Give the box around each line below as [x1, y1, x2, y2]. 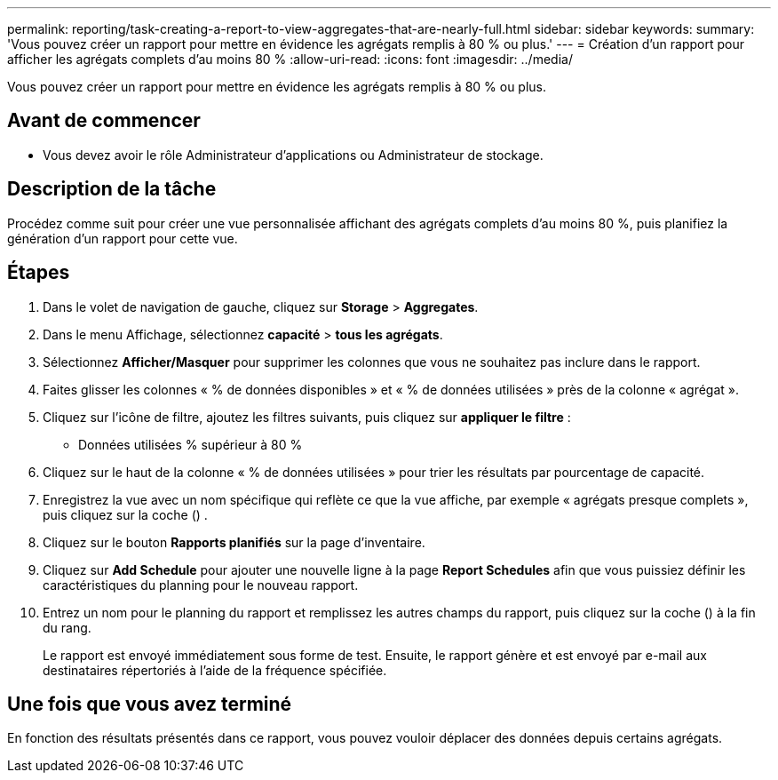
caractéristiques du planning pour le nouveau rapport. [43, 577, 359, 593]
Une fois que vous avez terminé [7, 692, 292, 715]
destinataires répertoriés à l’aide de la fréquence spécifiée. [43, 662, 387, 678]
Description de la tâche [7, 178, 217, 201]
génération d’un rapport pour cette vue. [7, 230, 238, 246]
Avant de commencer [7, 109, 201, 132]
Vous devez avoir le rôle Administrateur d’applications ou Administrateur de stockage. [43, 147, 544, 163]
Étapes [7, 261, 70, 284]
